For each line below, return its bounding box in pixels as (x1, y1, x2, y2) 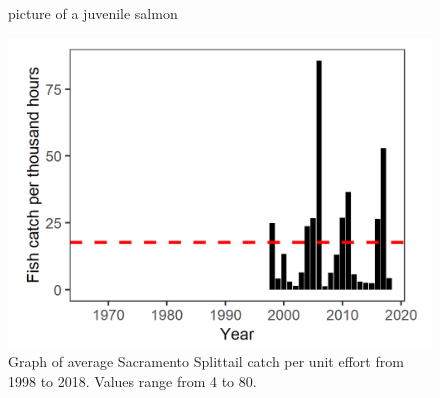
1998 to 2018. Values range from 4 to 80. (8, 370, 257, 391)
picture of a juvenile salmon (8, 3, 178, 23)
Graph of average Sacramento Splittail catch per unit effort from (8, 350, 404, 371)
